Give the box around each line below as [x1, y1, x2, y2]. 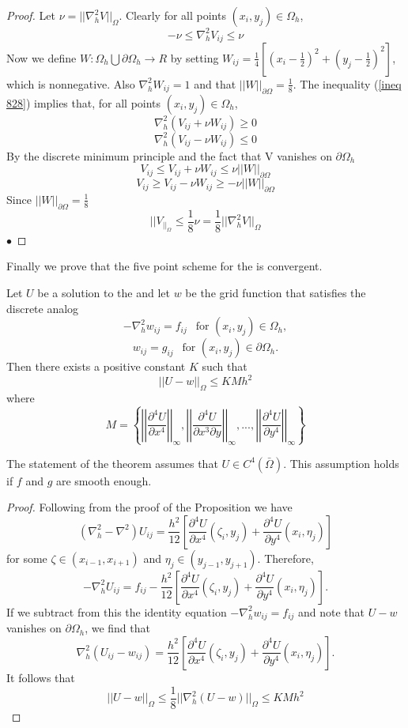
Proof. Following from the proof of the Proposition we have [6, 499, 293, 515]
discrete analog [6, 300, 79, 316]
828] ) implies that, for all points [6, 94, 161, 111]
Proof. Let [6, 7, 55, 23]
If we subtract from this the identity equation [6, 603, 227, 620]
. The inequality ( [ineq [293, 75, 402, 92]
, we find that [85, 620, 150, 636]
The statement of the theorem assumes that [6, 455, 218, 471]
